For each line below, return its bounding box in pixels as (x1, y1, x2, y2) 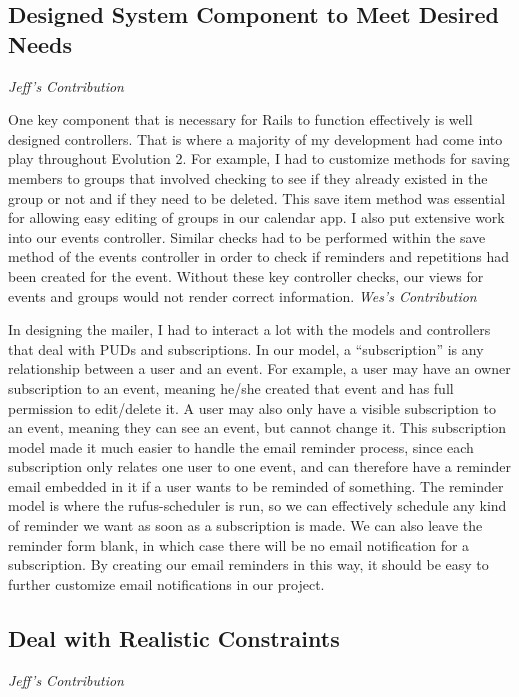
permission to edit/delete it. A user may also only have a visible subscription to (8, 397, 496, 418)
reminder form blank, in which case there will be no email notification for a (8, 534, 470, 555)
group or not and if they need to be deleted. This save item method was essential (8, 187, 506, 208)
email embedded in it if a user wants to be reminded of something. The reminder (8, 475, 504, 496)
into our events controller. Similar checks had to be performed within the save (8, 226, 486, 247)
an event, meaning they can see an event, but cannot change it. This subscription (8, 417, 507, 438)
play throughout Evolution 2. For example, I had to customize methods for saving (8, 148, 510, 169)
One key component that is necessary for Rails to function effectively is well (8, 109, 473, 130)
